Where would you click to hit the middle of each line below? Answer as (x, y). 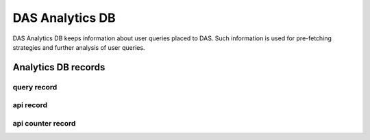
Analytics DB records (59, 67)
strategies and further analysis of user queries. (79, 47)
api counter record (44, 123)
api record (30, 105)
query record (35, 87)
